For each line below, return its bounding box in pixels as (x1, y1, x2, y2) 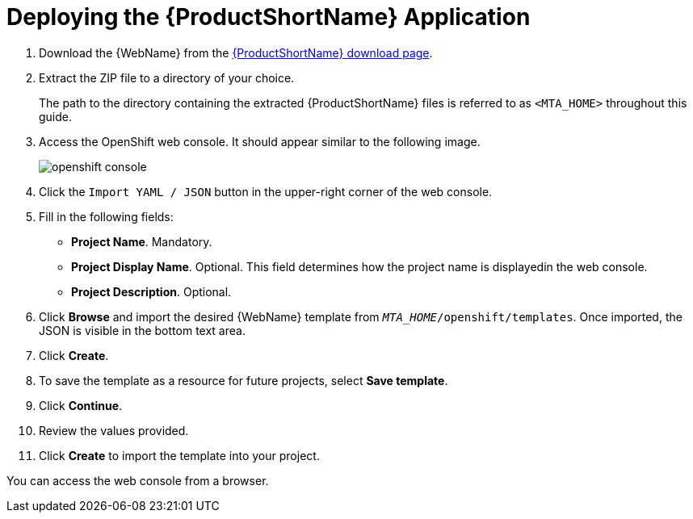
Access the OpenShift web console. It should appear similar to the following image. (39, 134, 481, 149)
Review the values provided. (39, 423, 189, 437)
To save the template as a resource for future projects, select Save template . (39, 373, 448, 387)
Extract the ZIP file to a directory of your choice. (39, 70, 295, 85)
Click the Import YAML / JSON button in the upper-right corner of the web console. (39, 184, 493, 199)
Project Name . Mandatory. (71, 234, 212, 249)
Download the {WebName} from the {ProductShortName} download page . (39, 45, 433, 60)
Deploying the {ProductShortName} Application (6, 3, 531, 31)
